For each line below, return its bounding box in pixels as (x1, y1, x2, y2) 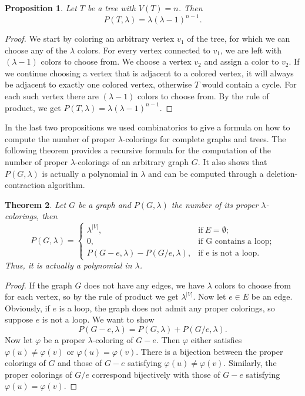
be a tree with (88, 2, 136, 14)
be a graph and (78, 198, 131, 210)
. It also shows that (197, 156, 267, 168)
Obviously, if (5, 301, 50, 314)
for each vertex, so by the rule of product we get (5, 290, 179, 303)
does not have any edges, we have (84, 278, 205, 291)
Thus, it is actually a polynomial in (5, 259, 132, 271)
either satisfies (190, 334, 242, 345)
